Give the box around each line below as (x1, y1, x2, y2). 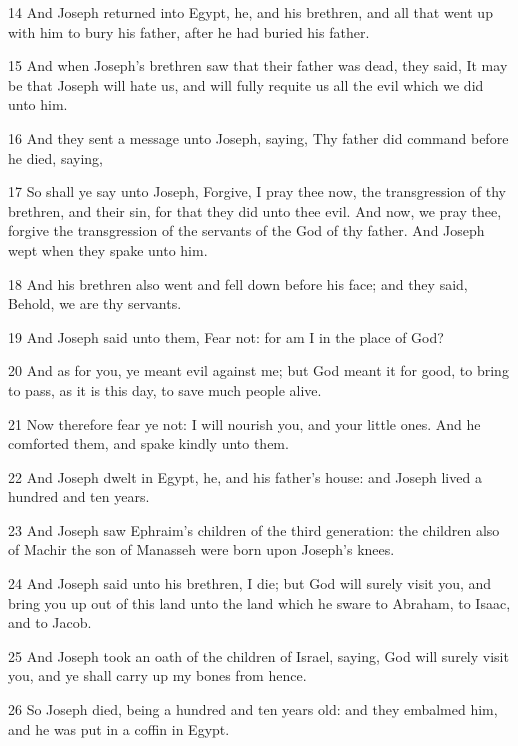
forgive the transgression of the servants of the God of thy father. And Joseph (8, 220, 485, 241)
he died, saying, (8, 147, 103, 168)
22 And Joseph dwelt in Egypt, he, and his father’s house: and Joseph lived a (8, 466, 482, 487)
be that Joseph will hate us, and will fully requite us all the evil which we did (8, 74, 484, 95)
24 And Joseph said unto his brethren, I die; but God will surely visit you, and (8, 573, 492, 594)
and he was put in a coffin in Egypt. (8, 718, 230, 739)
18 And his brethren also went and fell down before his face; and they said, (8, 273, 468, 294)
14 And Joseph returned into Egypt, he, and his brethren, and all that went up (8, 2, 493, 22)
